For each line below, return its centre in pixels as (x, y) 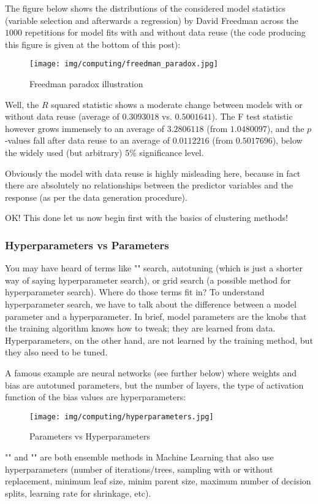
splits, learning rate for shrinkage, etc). (78, 493)
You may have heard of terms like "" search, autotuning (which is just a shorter (154, 268)
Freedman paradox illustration (86, 84)
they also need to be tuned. (56, 352)
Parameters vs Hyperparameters (90, 436)
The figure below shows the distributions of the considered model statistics (145, 8)
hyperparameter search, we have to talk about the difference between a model (151, 304)
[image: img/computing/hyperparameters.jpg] (122, 417)
